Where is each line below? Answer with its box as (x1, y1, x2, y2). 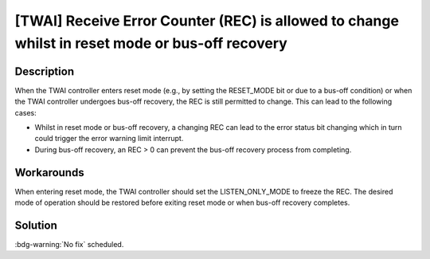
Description (14, 65, 75, 78)
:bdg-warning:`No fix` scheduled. (14, 240, 124, 249)
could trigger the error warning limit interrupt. (34, 134, 184, 143)
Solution (14, 218, 57, 232)
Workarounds (14, 166, 84, 179)
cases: (14, 108, 37, 117)
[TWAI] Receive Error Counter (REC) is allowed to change (14, 12, 400, 29)
